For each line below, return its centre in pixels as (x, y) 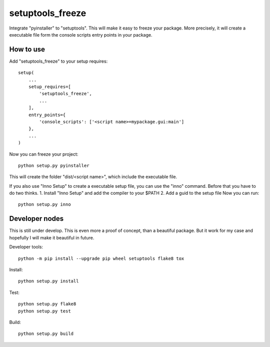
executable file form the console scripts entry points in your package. (81, 35)
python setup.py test (44, 311)
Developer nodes (36, 219)
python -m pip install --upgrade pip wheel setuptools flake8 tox (101, 258)
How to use (27, 49)
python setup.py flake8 (47, 304)
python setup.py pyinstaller (54, 165)
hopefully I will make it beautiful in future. (52, 237)
